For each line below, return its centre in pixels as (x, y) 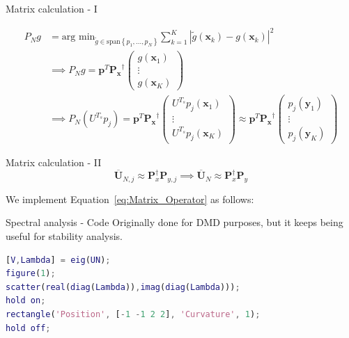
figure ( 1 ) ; (31, 274)
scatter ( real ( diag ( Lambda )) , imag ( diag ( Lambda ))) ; (123, 287)
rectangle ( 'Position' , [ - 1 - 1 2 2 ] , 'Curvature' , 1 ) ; (133, 314)
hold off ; (28, 328)
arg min (78, 37)
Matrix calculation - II (54, 162)
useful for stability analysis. (64, 236)
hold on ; (26, 301)
